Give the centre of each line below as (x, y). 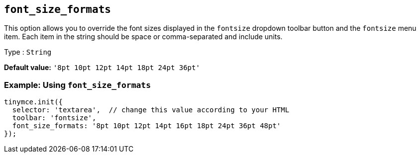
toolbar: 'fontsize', (54, 118)
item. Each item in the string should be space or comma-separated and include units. (143, 37)
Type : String (28, 52)
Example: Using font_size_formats (78, 85)
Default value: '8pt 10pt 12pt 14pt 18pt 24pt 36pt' (102, 68)
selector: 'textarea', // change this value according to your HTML (151, 110)
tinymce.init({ (34, 102)
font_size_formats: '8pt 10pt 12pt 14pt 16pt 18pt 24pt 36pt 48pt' (147, 126)
